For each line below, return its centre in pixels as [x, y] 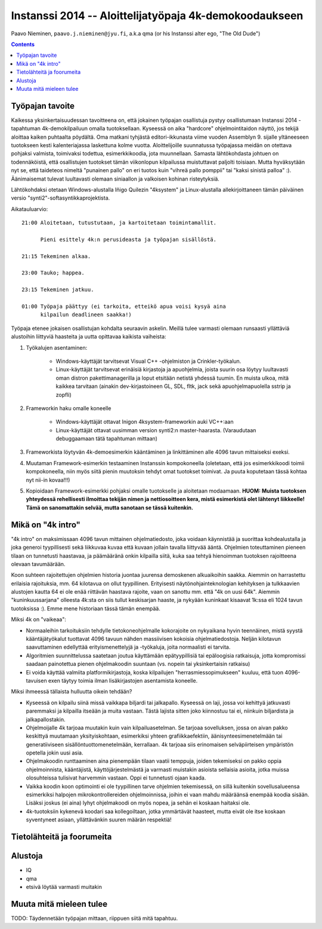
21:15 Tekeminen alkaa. [56, 256]
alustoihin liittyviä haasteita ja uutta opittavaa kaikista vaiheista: [89, 337]
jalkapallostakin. [46, 719]
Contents [23, 44]
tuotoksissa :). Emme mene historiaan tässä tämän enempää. [86, 608]
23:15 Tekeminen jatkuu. [58, 290]
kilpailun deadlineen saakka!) [86, 315]
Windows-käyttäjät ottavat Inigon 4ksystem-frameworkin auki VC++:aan [145, 422]
